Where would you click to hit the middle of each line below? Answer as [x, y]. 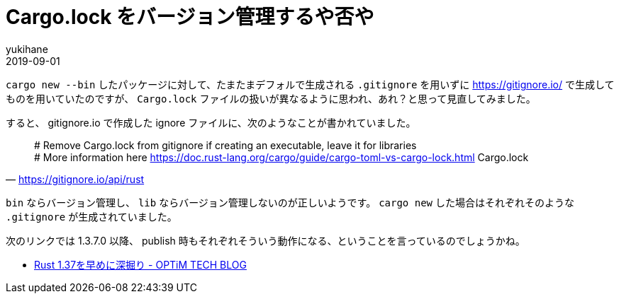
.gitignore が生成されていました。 [91, 216]
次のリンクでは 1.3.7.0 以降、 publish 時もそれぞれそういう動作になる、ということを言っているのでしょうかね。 [266, 240]
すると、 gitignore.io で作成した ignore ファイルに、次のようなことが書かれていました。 [211, 122]
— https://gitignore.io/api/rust [75, 179]
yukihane [27, 49]
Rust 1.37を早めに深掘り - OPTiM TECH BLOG [140, 264]
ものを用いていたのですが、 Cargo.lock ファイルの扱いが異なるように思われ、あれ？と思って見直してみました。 [271, 98]
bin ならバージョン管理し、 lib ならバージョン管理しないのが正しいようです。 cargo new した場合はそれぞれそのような [290, 202]
